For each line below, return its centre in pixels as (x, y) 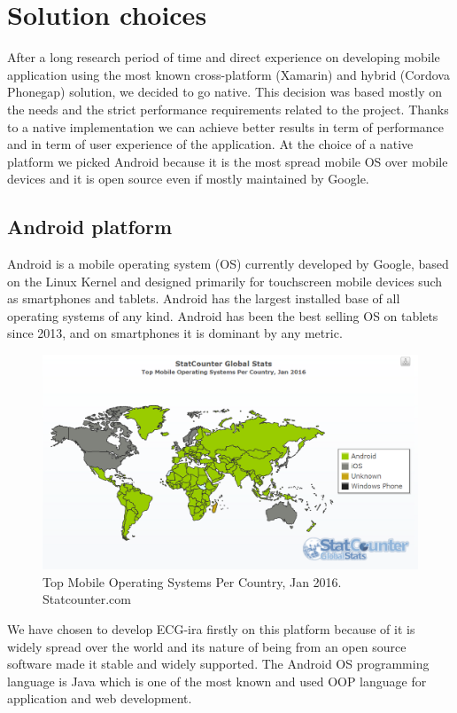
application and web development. (100, 698)
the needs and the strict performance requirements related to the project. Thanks (228, 109)
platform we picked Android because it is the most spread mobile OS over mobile (228, 161)
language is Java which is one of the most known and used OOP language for (217, 681)
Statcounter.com (87, 599)
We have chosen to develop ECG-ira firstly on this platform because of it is (211, 629)
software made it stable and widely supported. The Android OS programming (218, 664)
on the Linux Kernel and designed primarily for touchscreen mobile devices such (225, 281)
